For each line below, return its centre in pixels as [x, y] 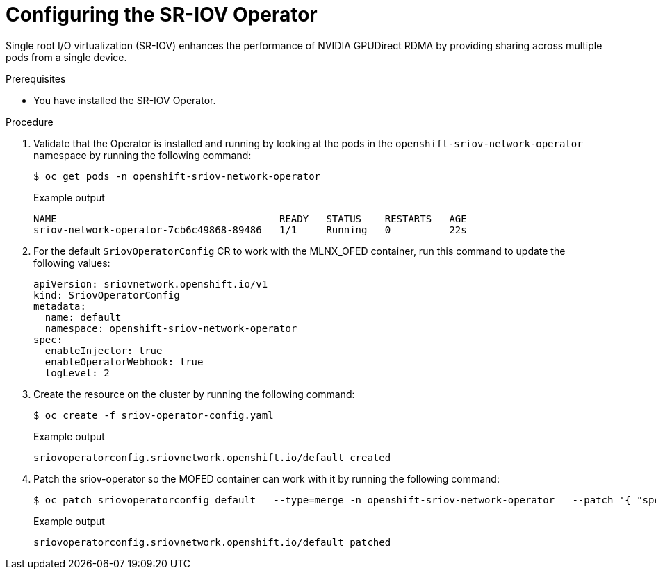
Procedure [30, 122]
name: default [83, 317]
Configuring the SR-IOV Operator [162, 15]
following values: [72, 262]
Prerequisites [36, 78]
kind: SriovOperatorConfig [107, 295]
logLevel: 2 [77, 373]
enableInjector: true [104, 350]
